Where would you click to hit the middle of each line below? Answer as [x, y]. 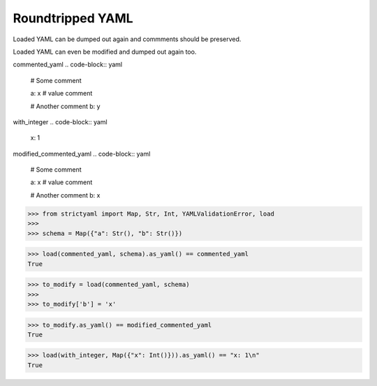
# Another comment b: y [65, 106]
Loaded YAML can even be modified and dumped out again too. [105, 52]
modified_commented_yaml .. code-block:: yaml [82, 154]
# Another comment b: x [65, 195]
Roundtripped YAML [73, 18]
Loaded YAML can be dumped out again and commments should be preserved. [127, 39]
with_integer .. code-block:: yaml [60, 121]
